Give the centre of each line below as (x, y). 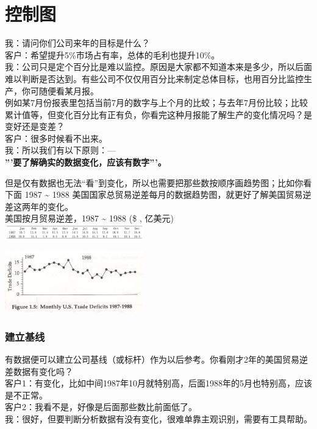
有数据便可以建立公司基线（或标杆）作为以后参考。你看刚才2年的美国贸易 (152, 359)
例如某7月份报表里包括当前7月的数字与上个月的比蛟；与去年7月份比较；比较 (156, 103)
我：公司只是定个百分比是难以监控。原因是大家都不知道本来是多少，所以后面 (158, 67)
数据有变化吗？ (43, 371)
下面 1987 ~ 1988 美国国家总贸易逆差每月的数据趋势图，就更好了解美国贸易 (154, 194)
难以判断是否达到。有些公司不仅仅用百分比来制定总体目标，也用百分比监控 (154, 78)
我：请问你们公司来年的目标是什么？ (77, 43)
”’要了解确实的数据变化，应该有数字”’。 (86, 162)
